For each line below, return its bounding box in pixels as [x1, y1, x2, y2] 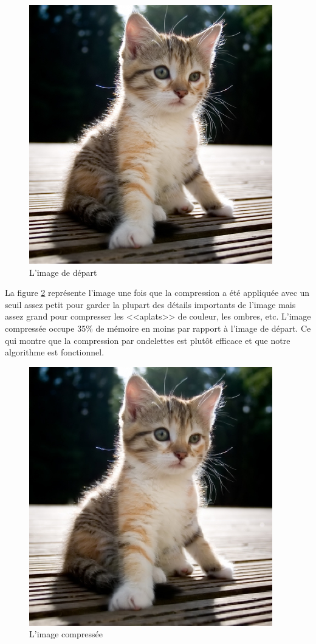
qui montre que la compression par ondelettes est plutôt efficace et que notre [5, 334, 290, 346]
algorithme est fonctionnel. [5, 346, 105, 358]
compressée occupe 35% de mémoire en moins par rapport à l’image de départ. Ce [5, 321, 311, 334]
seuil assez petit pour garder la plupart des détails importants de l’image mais [5, 298, 296, 310]
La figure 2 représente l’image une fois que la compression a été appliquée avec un [5, 286, 310, 299]
